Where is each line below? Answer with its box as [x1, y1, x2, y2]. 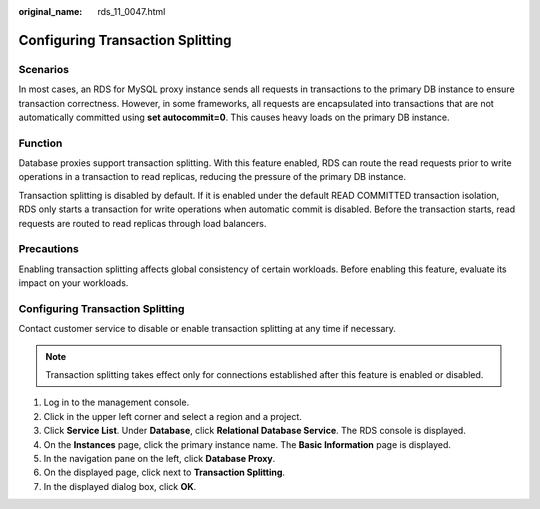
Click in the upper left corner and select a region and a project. [43, 410, 302, 422]
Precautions [18, 242, 79, 256]
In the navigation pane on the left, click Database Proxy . [43, 453, 276, 465]
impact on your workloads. [18, 277, 129, 289]
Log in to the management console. [43, 396, 190, 409]
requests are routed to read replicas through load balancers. [18, 217, 267, 229]
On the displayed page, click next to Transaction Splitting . [43, 466, 285, 479]
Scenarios [18, 62, 70, 76]
